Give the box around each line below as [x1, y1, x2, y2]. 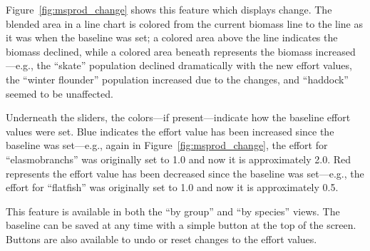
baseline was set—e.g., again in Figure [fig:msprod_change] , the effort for [6, 138, 328, 153]
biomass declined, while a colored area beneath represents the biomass [6, 43, 312, 58]
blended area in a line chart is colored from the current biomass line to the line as [6, 16, 364, 31]
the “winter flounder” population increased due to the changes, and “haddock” [6, 71, 349, 86]
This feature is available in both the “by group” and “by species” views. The [6, 203, 340, 218]
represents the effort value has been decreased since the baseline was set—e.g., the [6, 165, 364, 180]
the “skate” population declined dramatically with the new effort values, [36, 58, 352, 73]
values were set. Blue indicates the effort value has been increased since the [6, 123, 334, 138]
